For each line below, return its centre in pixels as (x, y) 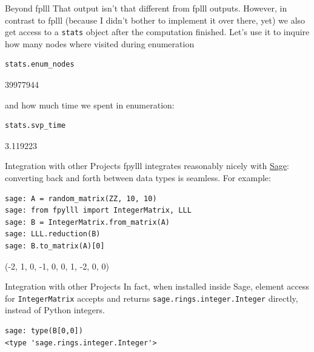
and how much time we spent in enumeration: (90, 105)
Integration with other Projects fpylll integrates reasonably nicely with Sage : (147, 166)
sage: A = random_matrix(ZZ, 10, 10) (81, 198)
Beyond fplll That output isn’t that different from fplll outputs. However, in (146, 8)
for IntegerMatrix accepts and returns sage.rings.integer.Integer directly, (152, 298)
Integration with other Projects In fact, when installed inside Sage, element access (157, 286)
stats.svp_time (35, 126)
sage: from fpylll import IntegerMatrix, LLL (98, 211)
